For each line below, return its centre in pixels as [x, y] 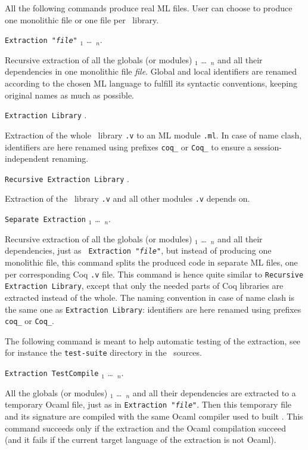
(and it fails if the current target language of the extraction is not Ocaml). [141, 440]
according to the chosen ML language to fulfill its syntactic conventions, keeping [151, 83]
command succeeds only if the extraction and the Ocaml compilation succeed [145, 428]
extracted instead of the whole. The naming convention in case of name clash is [150, 297]
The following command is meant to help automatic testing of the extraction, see [153, 340]
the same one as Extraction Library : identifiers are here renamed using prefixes [153, 309]
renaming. [70, 158]
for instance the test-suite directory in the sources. [103, 352]
